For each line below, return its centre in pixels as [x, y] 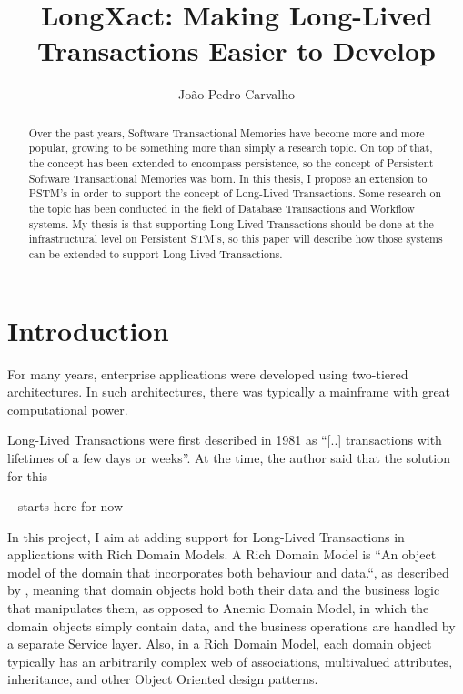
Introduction [88, 330]
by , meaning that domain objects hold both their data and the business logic [224, 590]
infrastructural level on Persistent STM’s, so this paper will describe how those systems [236, 239]
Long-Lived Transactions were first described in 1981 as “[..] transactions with [225, 440]
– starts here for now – [70, 506]
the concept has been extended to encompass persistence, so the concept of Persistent [231, 163]
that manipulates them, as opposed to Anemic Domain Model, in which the [218, 608]
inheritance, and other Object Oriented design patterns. [163, 679]
